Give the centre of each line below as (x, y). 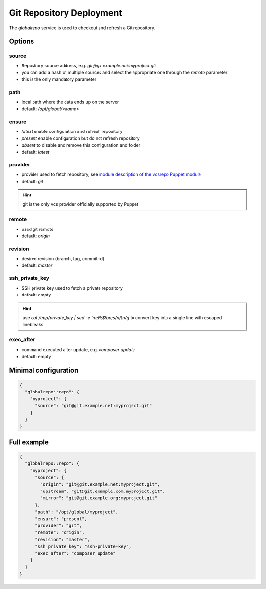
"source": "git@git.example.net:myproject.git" (94, 406)
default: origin (36, 236)
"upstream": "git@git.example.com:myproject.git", (102, 491)
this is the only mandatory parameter (59, 79)
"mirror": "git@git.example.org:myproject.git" (99, 498)
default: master (37, 265)
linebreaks (33, 325)
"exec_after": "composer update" (75, 553)
